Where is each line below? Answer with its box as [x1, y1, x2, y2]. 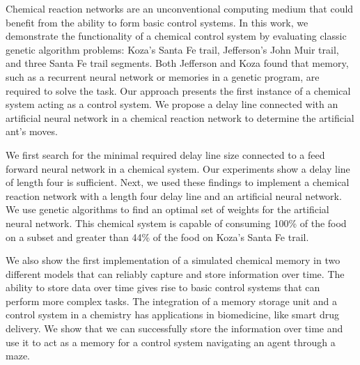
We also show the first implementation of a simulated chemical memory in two [6, 253, 341, 267]
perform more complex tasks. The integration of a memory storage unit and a [6, 293, 338, 308]
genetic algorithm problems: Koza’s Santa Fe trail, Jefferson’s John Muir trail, [6, 42, 339, 56]
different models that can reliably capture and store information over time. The [6, 266, 345, 281]
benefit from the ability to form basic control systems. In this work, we [6, 15, 308, 29]
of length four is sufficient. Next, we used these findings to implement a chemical [6, 175, 350, 189]
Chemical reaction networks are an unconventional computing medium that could [6, 1, 354, 15]
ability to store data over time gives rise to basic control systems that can [6, 280, 320, 295]
